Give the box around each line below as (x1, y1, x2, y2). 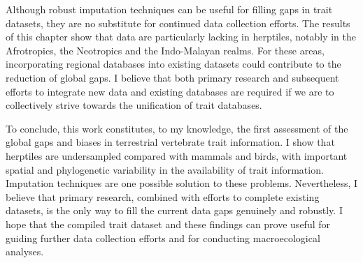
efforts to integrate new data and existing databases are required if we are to (6, 84, 334, 98)
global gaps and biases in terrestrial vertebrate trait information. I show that (6, 135, 335, 149)
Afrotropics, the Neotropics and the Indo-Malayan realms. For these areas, (6, 43, 325, 57)
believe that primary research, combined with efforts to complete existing (6, 189, 320, 204)
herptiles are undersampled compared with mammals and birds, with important (6, 148, 348, 163)
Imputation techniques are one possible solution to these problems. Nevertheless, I (6, 176, 358, 190)
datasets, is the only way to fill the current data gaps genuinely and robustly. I (6, 203, 343, 218)
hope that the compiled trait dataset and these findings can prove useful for (6, 216, 331, 231)
